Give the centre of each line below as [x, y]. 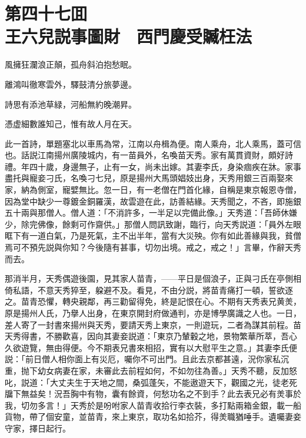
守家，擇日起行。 [38, 428]
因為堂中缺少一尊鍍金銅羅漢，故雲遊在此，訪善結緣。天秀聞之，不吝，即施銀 [153, 201]
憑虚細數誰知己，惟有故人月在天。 [71, 124]
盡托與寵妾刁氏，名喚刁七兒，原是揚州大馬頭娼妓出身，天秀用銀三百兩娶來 [149, 178]
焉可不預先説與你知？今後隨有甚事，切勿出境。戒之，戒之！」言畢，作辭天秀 [153, 247]
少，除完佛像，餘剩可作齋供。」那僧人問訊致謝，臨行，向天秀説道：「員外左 [149, 224]
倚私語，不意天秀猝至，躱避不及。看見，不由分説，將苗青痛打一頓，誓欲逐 [149, 290]
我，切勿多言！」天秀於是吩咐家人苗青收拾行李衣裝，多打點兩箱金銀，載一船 [153, 405]
